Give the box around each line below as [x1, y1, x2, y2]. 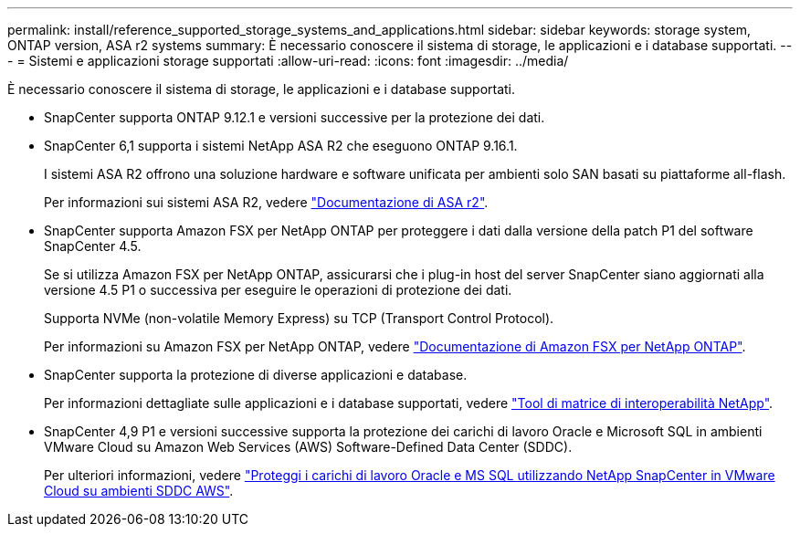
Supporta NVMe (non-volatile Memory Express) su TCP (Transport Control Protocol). [44, 310, 554, 326]
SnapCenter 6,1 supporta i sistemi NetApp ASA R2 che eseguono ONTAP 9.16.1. [44, 138, 518, 153]
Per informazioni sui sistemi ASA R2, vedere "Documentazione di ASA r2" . [44, 194, 489, 210]
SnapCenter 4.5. [44, 238, 142, 254]
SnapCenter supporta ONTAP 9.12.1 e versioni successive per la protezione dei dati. [44, 110, 545, 125]
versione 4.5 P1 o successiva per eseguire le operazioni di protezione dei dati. [44, 282, 512, 298]
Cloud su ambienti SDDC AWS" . [44, 483, 234, 498]
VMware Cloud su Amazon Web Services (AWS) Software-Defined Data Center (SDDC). [44, 439, 573, 455]
